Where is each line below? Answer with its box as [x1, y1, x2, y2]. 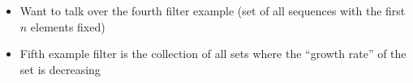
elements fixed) [30, 18, 105, 35]
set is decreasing [19, 60, 101, 77]
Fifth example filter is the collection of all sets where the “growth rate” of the [19, 45, 407, 62]
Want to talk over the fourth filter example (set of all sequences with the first [19, 2, 406, 19]
